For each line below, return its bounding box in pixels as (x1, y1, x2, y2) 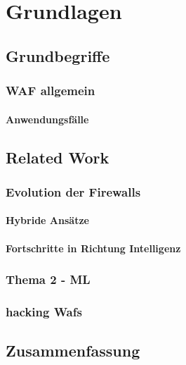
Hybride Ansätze (6, 213, 89, 228)
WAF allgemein (6, 82, 95, 99)
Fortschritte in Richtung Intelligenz (6, 240, 181, 255)
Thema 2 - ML (6, 271, 91, 288)
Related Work (6, 146, 109, 168)
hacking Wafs (6, 302, 82, 320)
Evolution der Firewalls (6, 182, 141, 200)
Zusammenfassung (6, 340, 140, 361)
